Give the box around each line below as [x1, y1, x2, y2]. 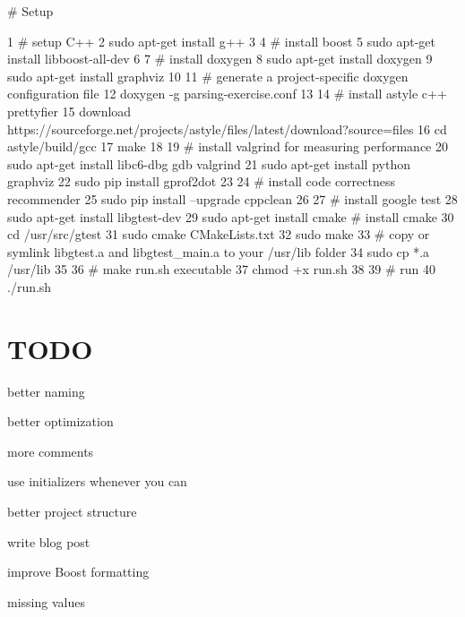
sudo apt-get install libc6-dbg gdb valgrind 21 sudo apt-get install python [7, 154, 410, 173]
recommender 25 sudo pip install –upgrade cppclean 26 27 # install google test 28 [7, 189, 458, 208]
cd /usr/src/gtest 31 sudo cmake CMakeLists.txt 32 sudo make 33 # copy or [7, 225, 430, 244]
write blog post [7, 532, 90, 551]
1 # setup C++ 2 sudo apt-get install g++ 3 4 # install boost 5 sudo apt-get [7, 31, 435, 50]
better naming [7, 381, 85, 400]
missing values [7, 592, 85, 611]
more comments [7, 441, 94, 460]
